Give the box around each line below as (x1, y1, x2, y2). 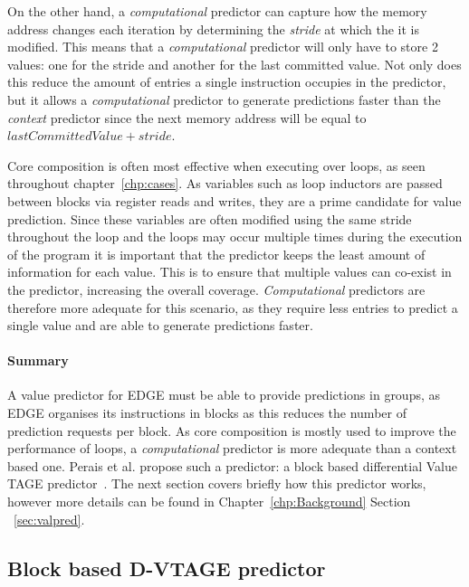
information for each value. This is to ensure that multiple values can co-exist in (7, 262, 452, 281)
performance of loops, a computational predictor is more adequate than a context (7, 439, 457, 458)
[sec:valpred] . (14, 509, 85, 528)
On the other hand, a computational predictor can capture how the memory (7, 2, 427, 20)
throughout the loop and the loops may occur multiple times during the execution (7, 227, 463, 246)
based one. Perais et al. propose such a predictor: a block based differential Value (7, 456, 457, 475)
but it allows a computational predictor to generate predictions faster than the (7, 90, 441, 109)
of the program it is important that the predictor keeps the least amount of (7, 244, 426, 263)
